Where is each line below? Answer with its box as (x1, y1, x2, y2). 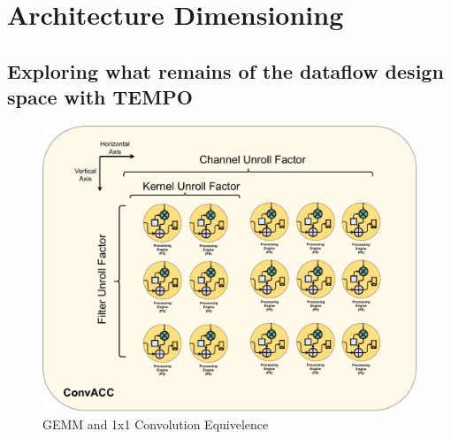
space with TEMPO (7, 83, 193, 111)
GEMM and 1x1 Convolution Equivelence (42, 415, 269, 434)
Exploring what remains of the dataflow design (7, 57, 444, 84)
